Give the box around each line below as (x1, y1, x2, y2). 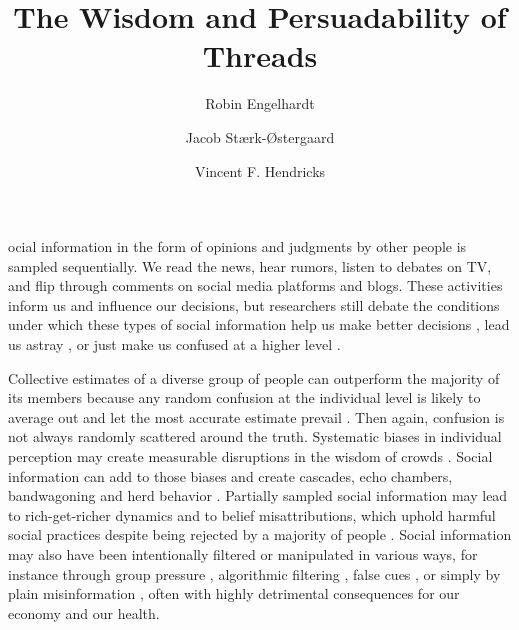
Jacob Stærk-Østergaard (185, 126, 335, 147)
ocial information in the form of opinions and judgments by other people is (8, 236, 467, 257)
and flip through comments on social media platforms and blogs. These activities (8, 275, 503, 296)
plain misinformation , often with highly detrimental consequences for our (8, 583, 460, 604)
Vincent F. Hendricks (194, 160, 326, 181)
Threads (202, 35, 318, 76)
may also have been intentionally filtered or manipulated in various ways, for (8, 544, 478, 564)
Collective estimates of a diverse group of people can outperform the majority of (8, 367, 500, 388)
